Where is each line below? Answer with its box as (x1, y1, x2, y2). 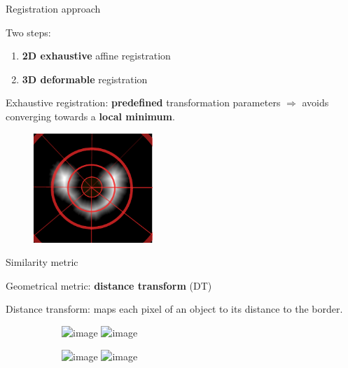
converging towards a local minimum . (6, 108, 175, 123)
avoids (302, 95, 329, 110)
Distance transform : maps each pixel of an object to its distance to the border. (6, 302, 343, 316)
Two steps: (6, 24, 51, 39)
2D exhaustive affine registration (22, 48, 171, 63)
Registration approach (6, 1, 101, 15)
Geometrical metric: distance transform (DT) (6, 278, 212, 292)
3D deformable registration (22, 71, 148, 86)
